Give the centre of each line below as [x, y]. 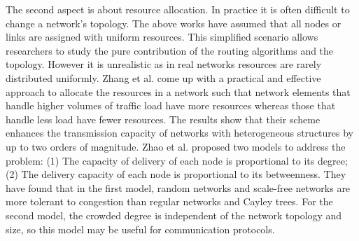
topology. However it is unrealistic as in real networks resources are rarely [164, 64]
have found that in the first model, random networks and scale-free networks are [178, 187]
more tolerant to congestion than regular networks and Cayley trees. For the [169, 201]
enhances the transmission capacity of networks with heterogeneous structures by [179, 133]
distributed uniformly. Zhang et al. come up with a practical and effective [163, 77]
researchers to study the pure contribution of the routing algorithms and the [170, 50]
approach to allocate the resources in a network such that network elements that [178, 91]
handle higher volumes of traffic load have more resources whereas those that [171, 105]
